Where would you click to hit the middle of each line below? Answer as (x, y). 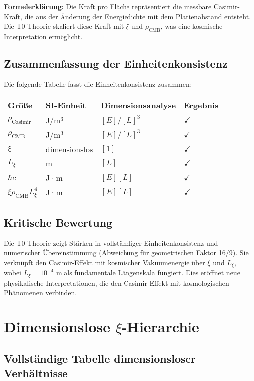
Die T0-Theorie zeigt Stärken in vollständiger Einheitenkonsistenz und (111, 243)
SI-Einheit (66, 105)
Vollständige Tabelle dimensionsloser (100, 358)
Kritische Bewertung (58, 222)
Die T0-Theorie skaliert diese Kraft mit (64, 26)
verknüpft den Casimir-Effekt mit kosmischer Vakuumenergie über (105, 262)
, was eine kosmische (191, 26)
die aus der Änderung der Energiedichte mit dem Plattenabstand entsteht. (138, 16)
